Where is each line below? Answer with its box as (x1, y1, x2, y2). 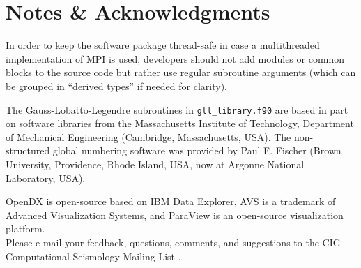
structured (6, 143, 50, 158)
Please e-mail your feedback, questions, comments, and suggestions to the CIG (6, 234, 341, 249)
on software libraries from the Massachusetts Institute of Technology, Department (6, 116, 354, 131)
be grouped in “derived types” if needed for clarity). (6, 78, 227, 93)
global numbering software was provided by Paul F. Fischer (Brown (52, 143, 341, 158)
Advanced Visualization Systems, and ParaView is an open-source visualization (6, 207, 344, 222)
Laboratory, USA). (6, 170, 86, 185)
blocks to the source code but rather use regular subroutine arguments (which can (6, 65, 356, 80)
